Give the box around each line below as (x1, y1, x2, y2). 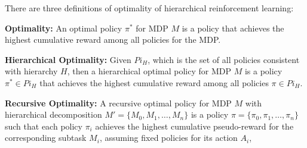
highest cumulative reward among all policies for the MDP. (5, 33, 221, 46)
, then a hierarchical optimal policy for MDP (67, 65, 231, 77)
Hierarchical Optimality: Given (5, 53, 131, 65)
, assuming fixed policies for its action (99, 131, 238, 144)
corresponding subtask (5, 131, 87, 144)
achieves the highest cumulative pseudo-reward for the (95, 119, 294, 132)
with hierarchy (5, 65, 58, 77)
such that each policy (5, 119, 82, 132)
